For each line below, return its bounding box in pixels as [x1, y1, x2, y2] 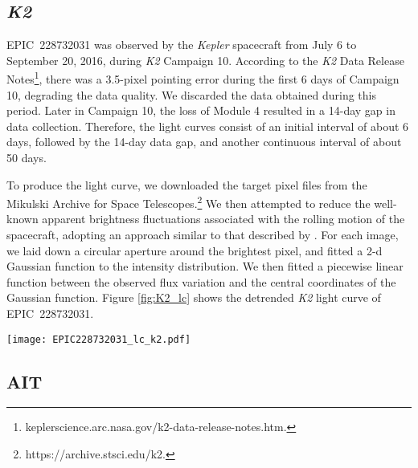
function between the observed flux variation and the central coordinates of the [6, 273, 396, 290]
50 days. [6, 149, 47, 166]
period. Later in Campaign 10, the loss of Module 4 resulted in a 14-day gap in [6, 102, 395, 119]
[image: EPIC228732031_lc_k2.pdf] [6, 333, 191, 345]
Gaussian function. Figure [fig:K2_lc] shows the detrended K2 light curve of [6, 289, 381, 306]
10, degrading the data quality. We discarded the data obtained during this [6, 86, 377, 103]
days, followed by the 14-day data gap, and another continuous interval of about [6, 133, 402, 150]
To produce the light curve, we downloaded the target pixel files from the [6, 176, 367, 193]
